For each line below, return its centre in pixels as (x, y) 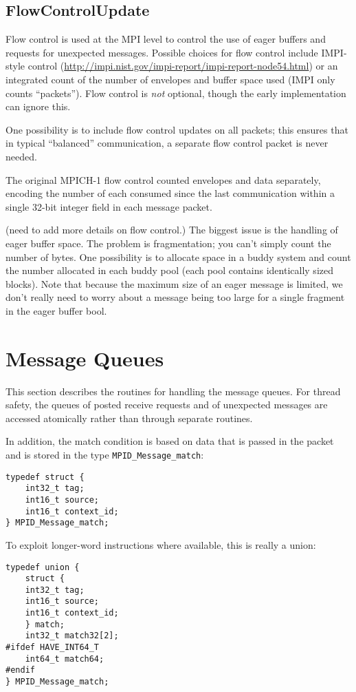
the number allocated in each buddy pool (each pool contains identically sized (169, 270)
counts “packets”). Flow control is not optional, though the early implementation (176, 93)
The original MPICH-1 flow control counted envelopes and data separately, (163, 179)
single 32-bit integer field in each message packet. (109, 206)
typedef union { (43, 567)
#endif (20, 670)
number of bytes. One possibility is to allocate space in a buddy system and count (178, 256)
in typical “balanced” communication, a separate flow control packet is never (167, 143)
